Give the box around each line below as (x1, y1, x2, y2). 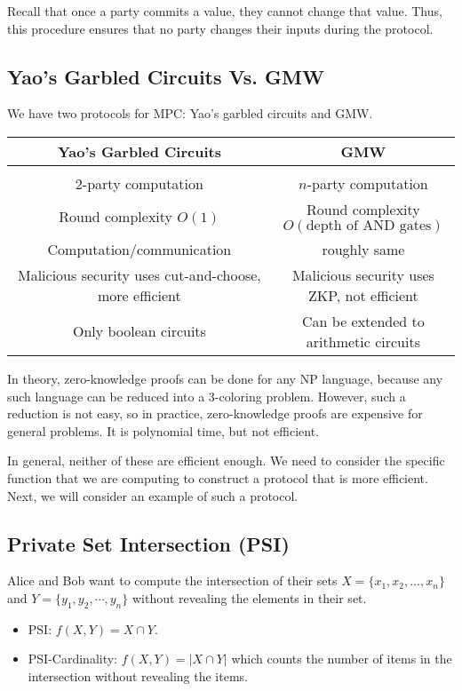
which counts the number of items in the (231, 649, 452, 668)
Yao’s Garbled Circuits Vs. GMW (7, 62, 324, 90)
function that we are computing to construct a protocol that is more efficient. (7, 468, 428, 487)
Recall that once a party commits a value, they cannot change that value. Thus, (7, 2, 442, 20)
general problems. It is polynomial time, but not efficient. (7, 421, 320, 440)
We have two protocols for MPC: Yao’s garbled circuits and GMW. (7, 104, 373, 123)
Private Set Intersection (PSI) (7, 529, 290, 557)
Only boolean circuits (72, 321, 206, 342)
